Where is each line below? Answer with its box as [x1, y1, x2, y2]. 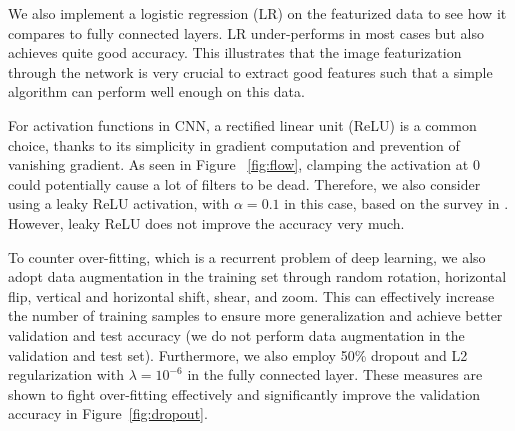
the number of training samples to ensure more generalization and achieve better [8, 305, 503, 326]
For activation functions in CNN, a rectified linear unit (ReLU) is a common [8, 114, 477, 135]
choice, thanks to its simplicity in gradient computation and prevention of [8, 134, 460, 155]
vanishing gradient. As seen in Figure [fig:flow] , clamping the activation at [8, 154, 469, 175]
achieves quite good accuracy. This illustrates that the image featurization [8, 42, 462, 63]
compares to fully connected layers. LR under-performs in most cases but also [8, 22, 484, 43]
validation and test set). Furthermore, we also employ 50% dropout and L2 [8, 344, 468, 365]
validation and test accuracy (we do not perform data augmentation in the [8, 324, 465, 345]
